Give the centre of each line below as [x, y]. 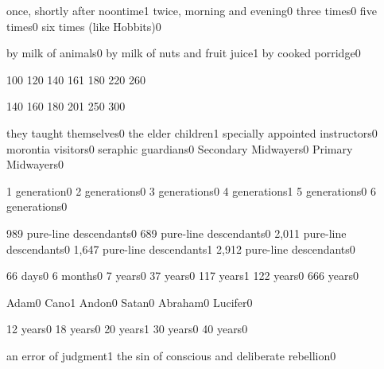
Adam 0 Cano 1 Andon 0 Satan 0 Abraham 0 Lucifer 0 [130, 302]
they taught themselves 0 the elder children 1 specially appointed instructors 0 [192, 132]
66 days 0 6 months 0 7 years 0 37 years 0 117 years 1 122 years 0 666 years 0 [182, 276]
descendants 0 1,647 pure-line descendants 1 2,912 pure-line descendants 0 [181, 249]
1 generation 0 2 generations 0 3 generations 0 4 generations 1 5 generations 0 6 [191, 190]
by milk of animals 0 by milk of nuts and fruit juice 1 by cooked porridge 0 [184, 53]
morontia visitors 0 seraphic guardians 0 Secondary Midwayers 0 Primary [180, 148]
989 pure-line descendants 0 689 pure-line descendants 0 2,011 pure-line [176, 233]
